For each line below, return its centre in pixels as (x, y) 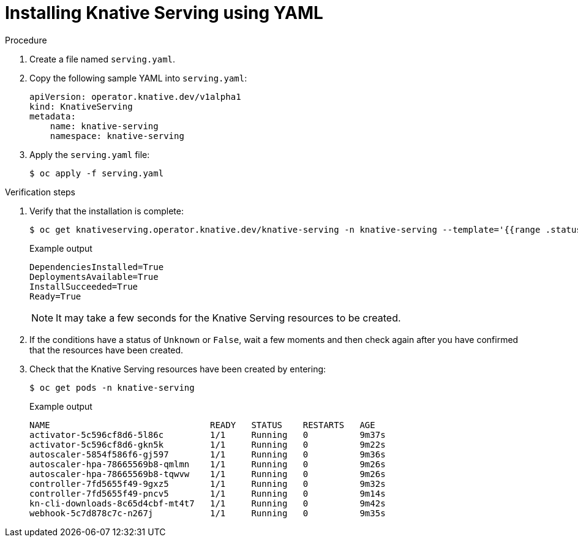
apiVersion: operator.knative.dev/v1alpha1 (135, 96)
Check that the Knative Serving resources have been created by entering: (178, 369)
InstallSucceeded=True (84, 286)
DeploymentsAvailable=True (94, 277)
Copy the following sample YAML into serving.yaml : (138, 78)
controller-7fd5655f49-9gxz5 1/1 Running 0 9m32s (208, 484)
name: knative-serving (104, 126)
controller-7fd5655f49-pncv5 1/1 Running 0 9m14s (208, 493)
